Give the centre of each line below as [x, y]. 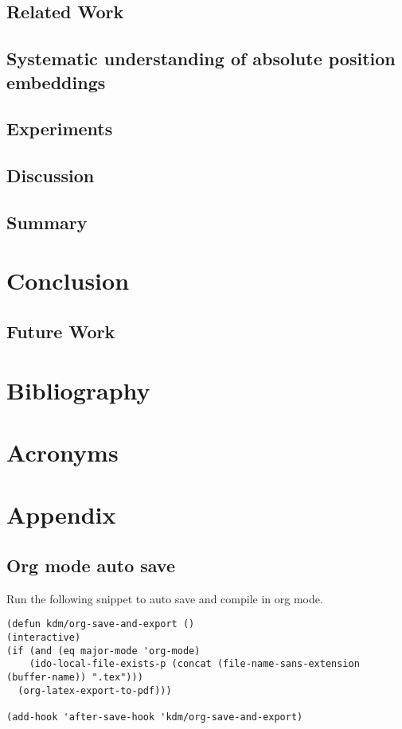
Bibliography [78, 390]
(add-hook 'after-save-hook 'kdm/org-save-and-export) [155, 717]
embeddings [56, 82]
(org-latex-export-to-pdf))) [95, 690]
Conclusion [68, 281]
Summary [47, 222]
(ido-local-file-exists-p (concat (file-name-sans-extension [194, 664]
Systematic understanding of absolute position [201, 58]
